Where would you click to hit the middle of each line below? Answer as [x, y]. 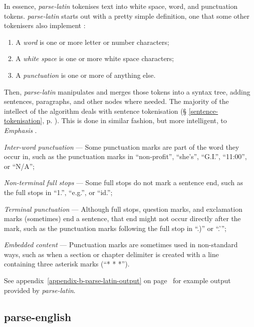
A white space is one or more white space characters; [95, 58]
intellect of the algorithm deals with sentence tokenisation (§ [95, 111]
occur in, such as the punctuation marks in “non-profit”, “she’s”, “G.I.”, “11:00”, [126, 156]
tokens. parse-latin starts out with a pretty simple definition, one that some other [127, 16]
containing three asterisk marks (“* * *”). [67, 264]
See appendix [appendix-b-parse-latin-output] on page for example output [117, 280]
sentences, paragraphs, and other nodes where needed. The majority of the [116, 101]
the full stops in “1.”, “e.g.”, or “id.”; [58, 192]
